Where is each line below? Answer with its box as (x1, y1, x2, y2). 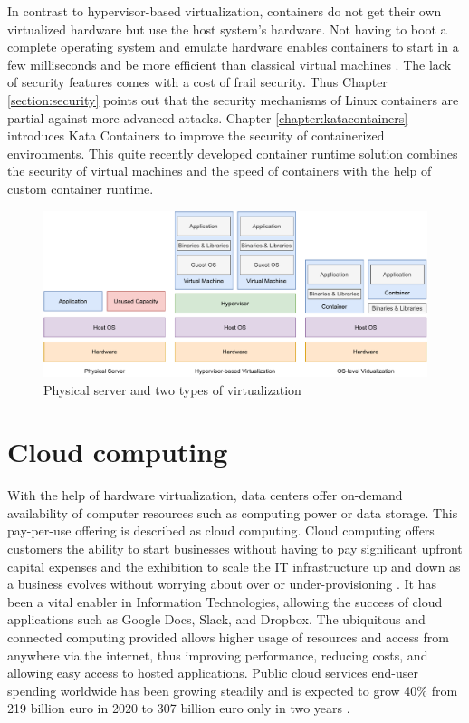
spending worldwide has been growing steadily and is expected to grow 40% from (7, 680, 458, 699)
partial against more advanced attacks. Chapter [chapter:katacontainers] (7, 108, 408, 127)
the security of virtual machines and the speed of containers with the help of (7, 161, 432, 180)
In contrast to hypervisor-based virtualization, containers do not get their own (7, 2, 442, 20)
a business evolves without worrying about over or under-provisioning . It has (7, 574, 437, 593)
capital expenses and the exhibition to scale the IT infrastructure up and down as (7, 556, 461, 575)
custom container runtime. (7, 178, 154, 198)
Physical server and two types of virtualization (43, 380, 301, 399)
